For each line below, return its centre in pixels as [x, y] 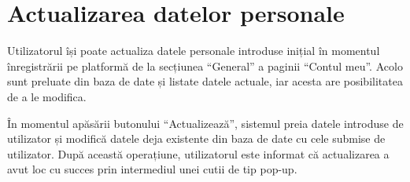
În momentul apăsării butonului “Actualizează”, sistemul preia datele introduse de [205, 123]
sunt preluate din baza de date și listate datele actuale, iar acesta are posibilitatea [205, 81]
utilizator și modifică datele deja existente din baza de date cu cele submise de [196, 138]
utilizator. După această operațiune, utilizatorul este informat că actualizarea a [198, 153]
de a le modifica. [47, 96]
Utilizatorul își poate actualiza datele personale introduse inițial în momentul [194, 51]
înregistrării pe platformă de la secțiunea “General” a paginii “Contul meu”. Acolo [205, 66]
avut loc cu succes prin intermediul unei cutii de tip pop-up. [152, 169]
